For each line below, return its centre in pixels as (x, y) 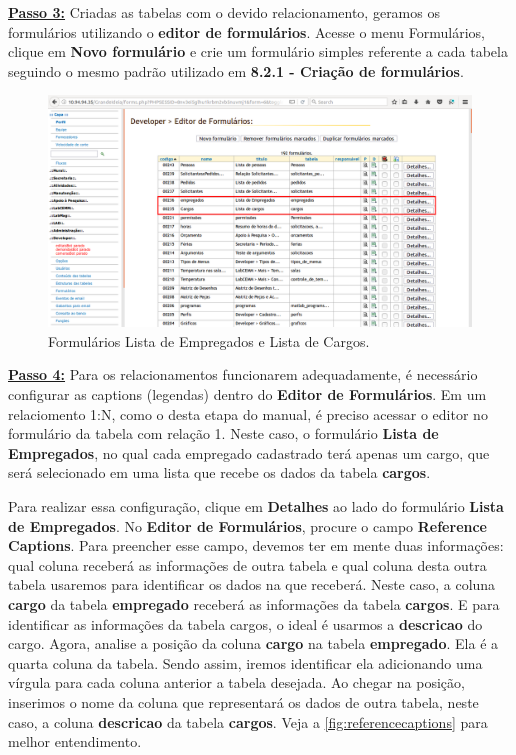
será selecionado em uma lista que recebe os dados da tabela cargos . (219, 472)
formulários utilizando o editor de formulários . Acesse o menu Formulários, (246, 31)
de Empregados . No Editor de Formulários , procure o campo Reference (247, 525)
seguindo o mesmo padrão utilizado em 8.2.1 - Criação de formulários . (236, 70)
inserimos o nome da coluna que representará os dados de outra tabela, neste (243, 701)
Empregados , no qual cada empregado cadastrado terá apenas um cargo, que (249, 452)
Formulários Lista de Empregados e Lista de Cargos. (209, 340)
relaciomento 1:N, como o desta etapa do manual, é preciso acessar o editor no (248, 413)
